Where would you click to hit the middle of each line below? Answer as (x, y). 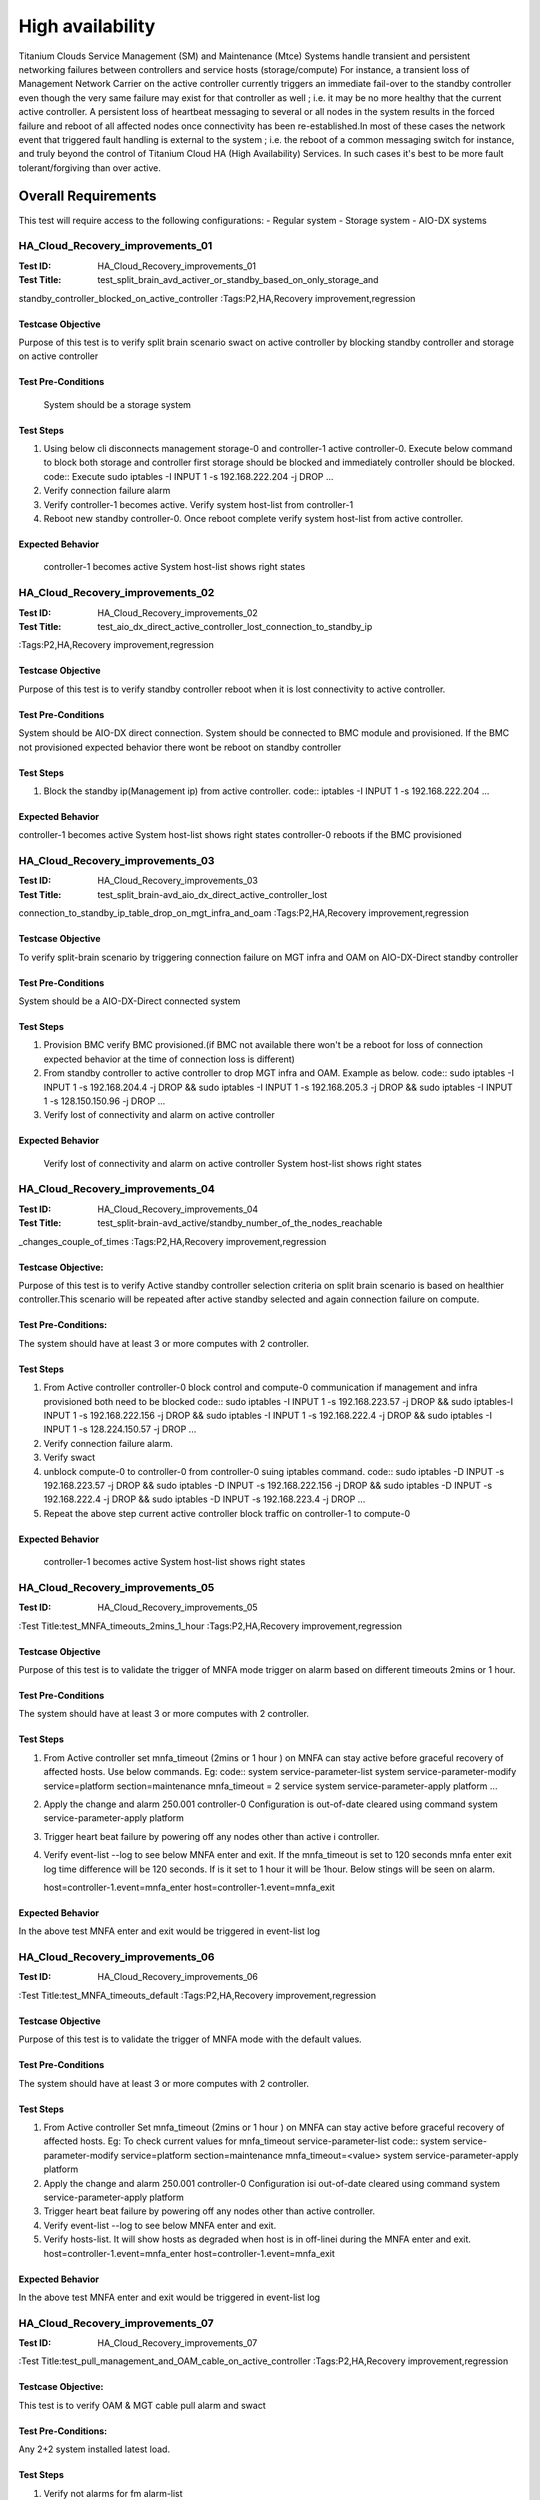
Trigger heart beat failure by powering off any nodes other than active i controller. (211, 1836)
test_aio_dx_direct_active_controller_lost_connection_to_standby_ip (235, 626)
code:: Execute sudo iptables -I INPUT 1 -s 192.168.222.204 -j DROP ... (188, 476)
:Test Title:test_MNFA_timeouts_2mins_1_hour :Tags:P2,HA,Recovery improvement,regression (210, 1626)
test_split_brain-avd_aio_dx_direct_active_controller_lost (212, 894)
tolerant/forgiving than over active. (90, 167)
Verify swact (69, 1457)
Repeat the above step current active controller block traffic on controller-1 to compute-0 (227, 1513)
